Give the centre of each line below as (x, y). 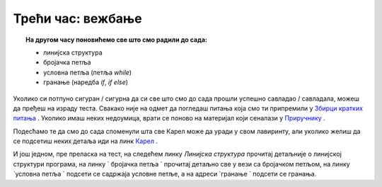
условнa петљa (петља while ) (88, 72)
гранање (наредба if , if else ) (86, 82)
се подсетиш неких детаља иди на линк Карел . (86, 141)
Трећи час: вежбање (77, 18)
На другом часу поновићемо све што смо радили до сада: (117, 40)
